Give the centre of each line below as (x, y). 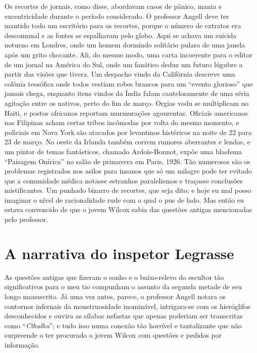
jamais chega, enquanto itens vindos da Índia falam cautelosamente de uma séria (127, 93)
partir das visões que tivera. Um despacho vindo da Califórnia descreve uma (120, 74)
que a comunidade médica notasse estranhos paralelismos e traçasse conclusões (124, 180)
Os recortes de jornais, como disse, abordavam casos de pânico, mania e (113, 6)
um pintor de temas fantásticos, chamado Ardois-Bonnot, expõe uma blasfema (123, 151)
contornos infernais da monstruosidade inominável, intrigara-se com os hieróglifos (128, 306)
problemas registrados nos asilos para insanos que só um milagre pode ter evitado (128, 171)
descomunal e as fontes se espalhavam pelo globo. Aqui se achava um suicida (121, 35)
